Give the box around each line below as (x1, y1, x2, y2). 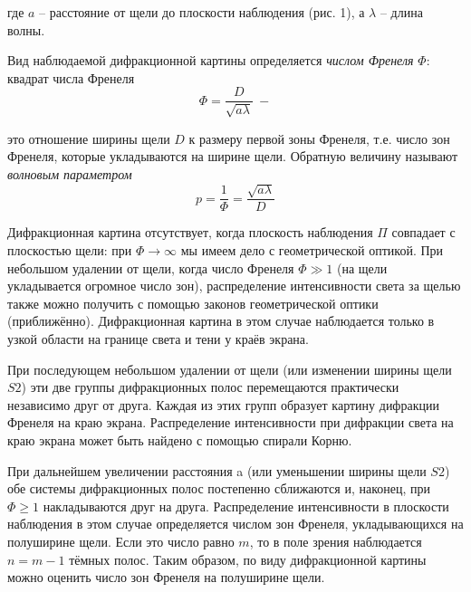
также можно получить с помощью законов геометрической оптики (7, 293, 379, 312)
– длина (380, 3, 423, 21)
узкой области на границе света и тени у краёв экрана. (7, 329, 309, 349)
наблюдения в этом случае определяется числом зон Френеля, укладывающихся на (7, 514, 464, 533)
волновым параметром (7, 165, 132, 184)
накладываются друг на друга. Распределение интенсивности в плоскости (43, 496, 449, 515)
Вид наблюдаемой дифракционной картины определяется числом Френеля (7, 51, 414, 70)
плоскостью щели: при (7, 241, 132, 260)
